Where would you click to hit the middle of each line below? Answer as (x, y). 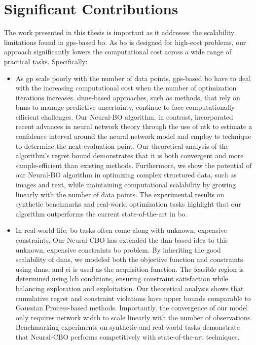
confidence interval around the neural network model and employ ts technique (133, 136)
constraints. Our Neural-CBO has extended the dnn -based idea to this (122, 240)
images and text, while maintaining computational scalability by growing (126, 185)
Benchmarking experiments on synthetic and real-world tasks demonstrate (128, 327)
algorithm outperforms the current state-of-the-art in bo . (101, 213)
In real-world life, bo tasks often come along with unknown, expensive (121, 230)
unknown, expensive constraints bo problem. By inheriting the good (118, 249)
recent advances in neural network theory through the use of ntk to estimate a (134, 126)
